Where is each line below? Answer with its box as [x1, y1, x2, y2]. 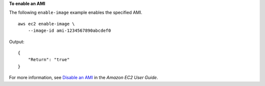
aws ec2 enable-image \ [18, 21, 75, 26]
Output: [9, 39, 25, 44]
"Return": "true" [27, 57, 70, 63]
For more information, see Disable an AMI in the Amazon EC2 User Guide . [9, 75, 158, 81]
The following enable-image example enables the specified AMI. [9, 10, 142, 16]
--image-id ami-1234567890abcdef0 [27, 28, 111, 34]
